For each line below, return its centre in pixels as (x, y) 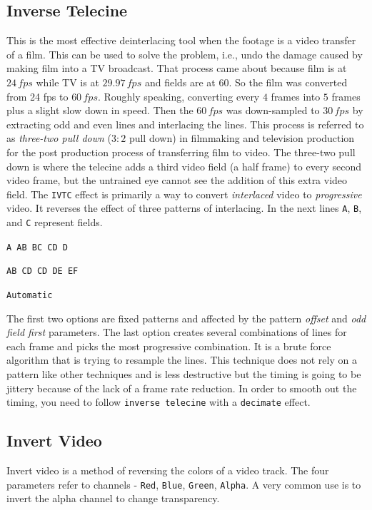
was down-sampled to (273, 110)
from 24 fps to (37, 96)
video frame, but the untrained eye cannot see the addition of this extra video (177, 180)
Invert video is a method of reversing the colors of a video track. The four (168, 470)
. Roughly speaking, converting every (179, 96)
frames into (296, 96)
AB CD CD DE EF (42, 271)
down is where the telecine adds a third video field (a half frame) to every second (184, 166)
